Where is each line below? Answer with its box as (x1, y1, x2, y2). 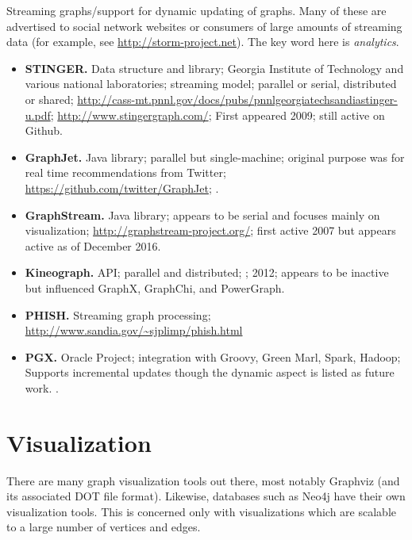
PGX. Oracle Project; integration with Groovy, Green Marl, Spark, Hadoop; (25, 348, 401, 365)
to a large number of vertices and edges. (6, 519, 201, 535)
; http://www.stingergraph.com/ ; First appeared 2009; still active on (50, 106, 385, 123)
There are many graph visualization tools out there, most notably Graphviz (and (6, 472, 400, 488)
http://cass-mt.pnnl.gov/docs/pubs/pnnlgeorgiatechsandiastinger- (77, 90, 398, 107)
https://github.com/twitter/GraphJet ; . (25, 179, 219, 196)
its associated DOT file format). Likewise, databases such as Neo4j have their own (6, 488, 406, 504)
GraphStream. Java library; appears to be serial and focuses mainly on (25, 206, 380, 223)
